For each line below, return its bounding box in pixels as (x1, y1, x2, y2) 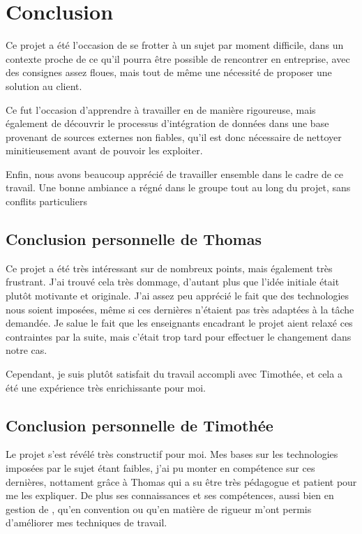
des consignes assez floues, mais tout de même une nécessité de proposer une (6, 65, 332, 80)
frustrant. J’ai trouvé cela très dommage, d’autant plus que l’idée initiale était (6, 274, 340, 289)
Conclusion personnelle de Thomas (6, 228, 262, 250)
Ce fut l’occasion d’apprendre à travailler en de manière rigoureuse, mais (6, 102, 316, 117)
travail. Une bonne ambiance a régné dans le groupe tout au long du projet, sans (6, 180, 351, 195)
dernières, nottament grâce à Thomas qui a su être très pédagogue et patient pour (6, 474, 357, 489)
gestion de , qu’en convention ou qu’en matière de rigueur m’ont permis (6, 501, 312, 516)
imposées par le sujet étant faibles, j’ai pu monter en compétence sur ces (6, 461, 315, 475)
